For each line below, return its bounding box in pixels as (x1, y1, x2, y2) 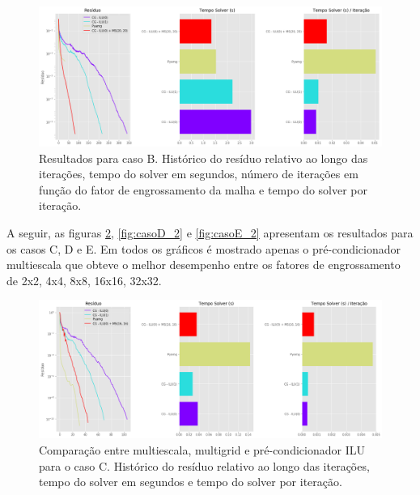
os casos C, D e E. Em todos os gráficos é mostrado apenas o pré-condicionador (6, 240, 401, 257)
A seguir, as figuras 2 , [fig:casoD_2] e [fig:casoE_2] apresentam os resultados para (6, 224, 414, 241)
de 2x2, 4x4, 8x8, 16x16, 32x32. (6, 271, 162, 288)
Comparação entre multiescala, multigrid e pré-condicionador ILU (39, 442, 365, 459)
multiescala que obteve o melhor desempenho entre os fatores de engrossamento (6, 256, 401, 273)
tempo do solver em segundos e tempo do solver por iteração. (39, 473, 342, 490)
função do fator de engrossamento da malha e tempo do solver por (39, 181, 367, 198)
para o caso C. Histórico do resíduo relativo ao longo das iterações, (39, 457, 370, 474)
